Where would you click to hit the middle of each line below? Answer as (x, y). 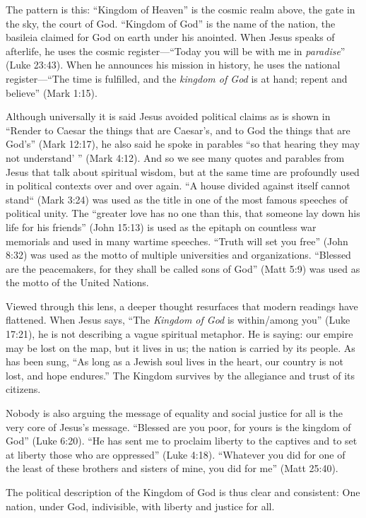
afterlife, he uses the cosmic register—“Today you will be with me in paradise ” (176, 51)
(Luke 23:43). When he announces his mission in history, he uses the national (173, 65)
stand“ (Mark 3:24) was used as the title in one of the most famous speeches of (177, 199)
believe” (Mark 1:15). (52, 92)
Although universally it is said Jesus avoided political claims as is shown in (168, 116)
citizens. (23, 389)
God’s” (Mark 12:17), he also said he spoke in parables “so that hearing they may (183, 144)
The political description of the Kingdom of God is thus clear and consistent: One (183, 492)
